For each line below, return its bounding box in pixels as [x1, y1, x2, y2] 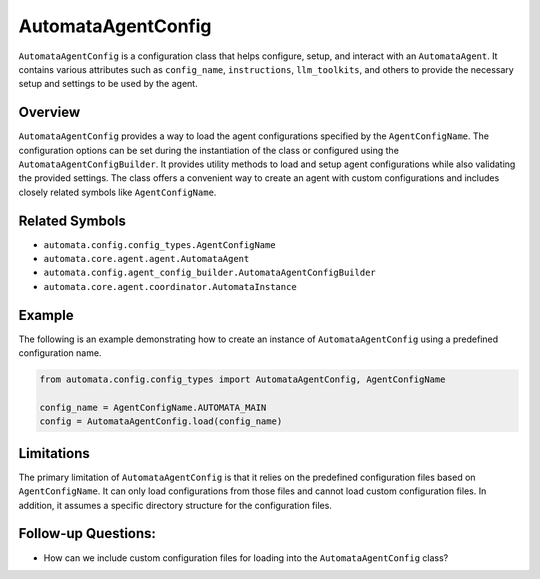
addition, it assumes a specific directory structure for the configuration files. [18, 499, 332, 511]
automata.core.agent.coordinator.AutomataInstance [43, 281, 297, 292]
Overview [18, 104, 81, 121]
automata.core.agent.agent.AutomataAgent [43, 253, 250, 265]
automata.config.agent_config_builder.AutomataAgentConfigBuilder [43, 267, 377, 279]
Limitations [18, 445, 90, 462]
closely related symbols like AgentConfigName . [18, 186, 217, 198]
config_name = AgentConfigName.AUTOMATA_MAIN [39, 401, 267, 413]
